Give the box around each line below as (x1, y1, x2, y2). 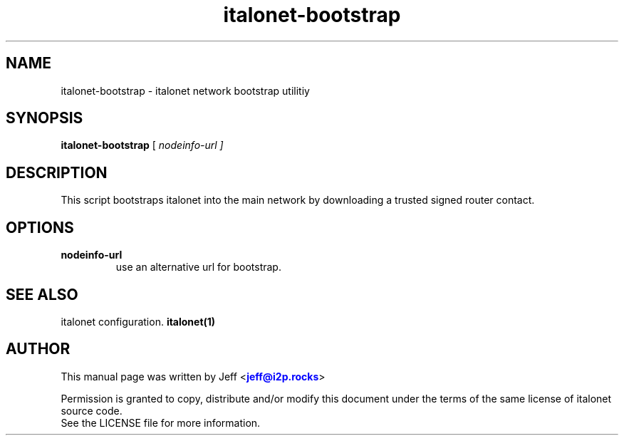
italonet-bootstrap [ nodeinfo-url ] (61, 139, 224, 152)
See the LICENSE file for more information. (61, 416, 261, 429)
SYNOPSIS (6, 109, 83, 128)
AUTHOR (6, 340, 71, 358)
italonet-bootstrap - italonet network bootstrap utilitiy (61, 84, 310, 97)
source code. (61, 404, 123, 417)
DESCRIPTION (6, 163, 108, 182)
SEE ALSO (6, 285, 78, 303)
